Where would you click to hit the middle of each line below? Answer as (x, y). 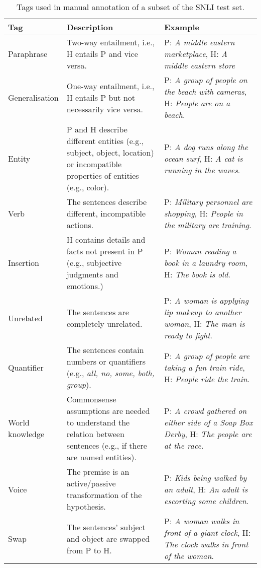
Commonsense (91, 399)
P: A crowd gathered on (206, 411)
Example (182, 27)
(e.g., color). (88, 187)
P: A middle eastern (200, 42)
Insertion (24, 263)
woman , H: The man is (205, 324)
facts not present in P (105, 251)
